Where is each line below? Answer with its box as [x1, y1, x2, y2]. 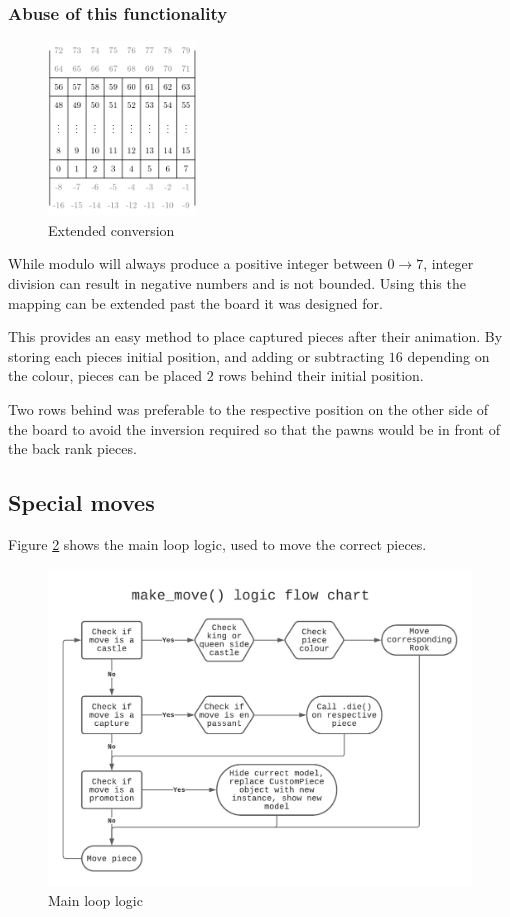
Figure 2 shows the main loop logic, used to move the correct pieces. [8, 533, 427, 554]
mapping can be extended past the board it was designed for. [8, 292, 383, 313]
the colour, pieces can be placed [8, 365, 203, 386]
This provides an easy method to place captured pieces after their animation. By [8, 326, 503, 347]
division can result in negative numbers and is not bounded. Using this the [8, 272, 466, 293]
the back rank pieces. [8, 438, 137, 459]
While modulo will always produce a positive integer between [8, 253, 383, 274]
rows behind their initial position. [218, 365, 424, 386]
